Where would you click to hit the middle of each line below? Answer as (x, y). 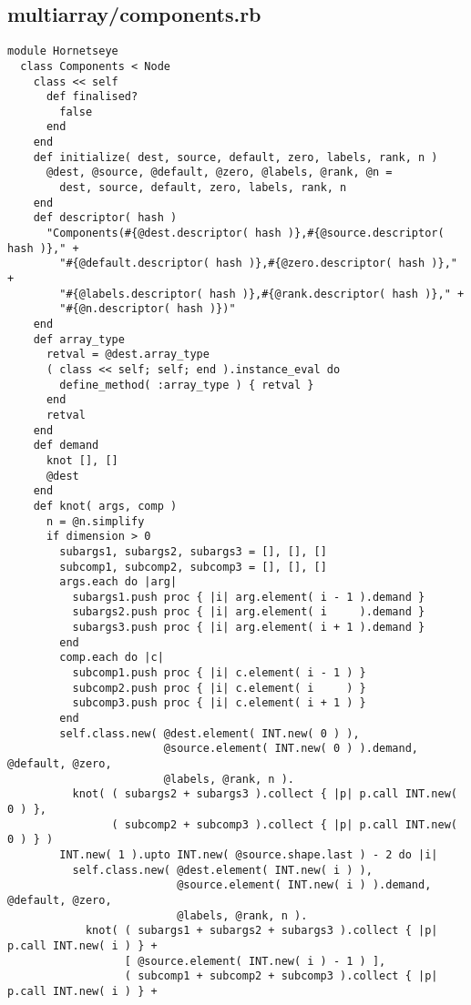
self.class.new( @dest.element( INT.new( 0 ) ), (210, 733)
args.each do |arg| (118, 582)
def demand (66, 446)
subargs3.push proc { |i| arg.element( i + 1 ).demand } (249, 628)
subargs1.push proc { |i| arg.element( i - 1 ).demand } (249, 597)
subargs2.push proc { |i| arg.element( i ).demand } (249, 612)
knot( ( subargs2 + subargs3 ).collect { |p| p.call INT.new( (265, 794)
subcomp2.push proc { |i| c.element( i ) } (219, 688)
